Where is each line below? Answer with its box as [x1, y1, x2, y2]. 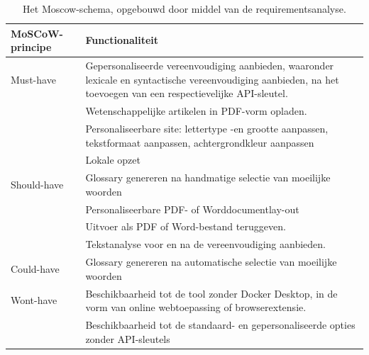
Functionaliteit [85, 33, 159, 47]
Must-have [11, 72, 56, 86]
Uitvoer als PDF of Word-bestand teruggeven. [85, 219, 286, 234]
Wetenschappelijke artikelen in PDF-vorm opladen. [85, 103, 307, 118]
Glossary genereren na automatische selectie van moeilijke [85, 254, 337, 269]
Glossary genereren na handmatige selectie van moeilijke [85, 170, 331, 185]
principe [11, 40, 52, 55]
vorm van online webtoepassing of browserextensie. [85, 300, 307, 315]
